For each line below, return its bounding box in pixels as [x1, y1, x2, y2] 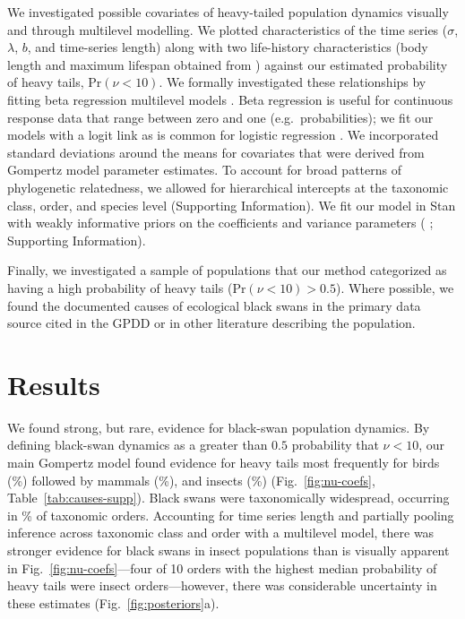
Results [7, 365, 100, 402]
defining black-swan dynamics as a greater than [7, 435, 268, 454]
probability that [291, 435, 379, 454]
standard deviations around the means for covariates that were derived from [7, 142, 425, 161]
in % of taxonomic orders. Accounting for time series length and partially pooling [7, 505, 454, 524]
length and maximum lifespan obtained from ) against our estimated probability [7, 55, 448, 73]
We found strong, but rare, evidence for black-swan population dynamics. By [7, 417, 430, 436]
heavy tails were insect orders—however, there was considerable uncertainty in [7, 576, 437, 595]
